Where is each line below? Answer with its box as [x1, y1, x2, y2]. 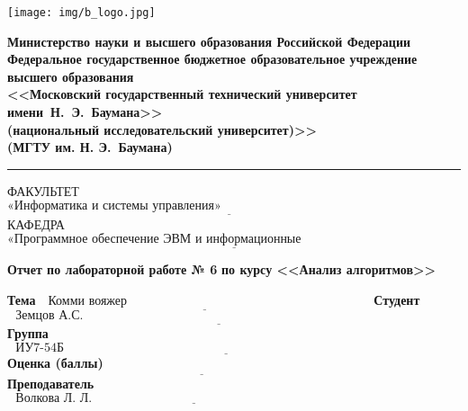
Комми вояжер [48, 295, 128, 308]
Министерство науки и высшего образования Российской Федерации [7, 31, 411, 50]
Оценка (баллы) [7, 353, 103, 372]
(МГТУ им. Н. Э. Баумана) [7, 138, 173, 156]
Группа [7, 324, 49, 343]
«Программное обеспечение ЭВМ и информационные [7, 233, 301, 246]
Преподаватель [7, 374, 94, 393]
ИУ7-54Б [15, 342, 65, 355]
